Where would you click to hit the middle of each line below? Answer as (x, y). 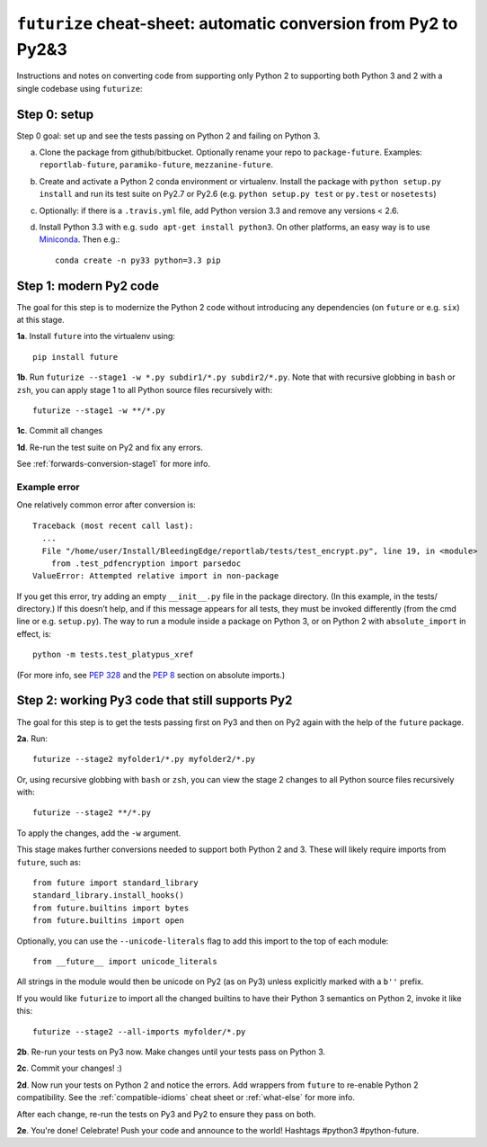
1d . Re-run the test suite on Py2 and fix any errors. (110, 447)
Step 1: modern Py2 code (88, 286)
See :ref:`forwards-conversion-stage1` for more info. (114, 464)
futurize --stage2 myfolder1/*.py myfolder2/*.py (144, 759)
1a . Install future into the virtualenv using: (96, 336)
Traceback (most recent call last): (113, 525)
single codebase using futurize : (80, 88)
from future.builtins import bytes (111, 908)
